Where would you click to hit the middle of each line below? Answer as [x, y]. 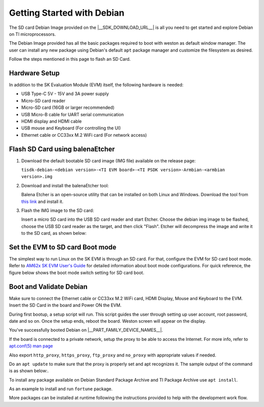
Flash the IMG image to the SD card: [58, 210]
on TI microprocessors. [33, 34]
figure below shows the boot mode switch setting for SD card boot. [77, 273]
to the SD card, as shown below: [54, 233]
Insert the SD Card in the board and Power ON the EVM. [65, 305]
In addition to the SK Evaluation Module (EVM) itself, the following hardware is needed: [96, 85]
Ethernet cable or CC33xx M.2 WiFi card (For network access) [84, 135]
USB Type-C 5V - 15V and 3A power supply [65, 94]
